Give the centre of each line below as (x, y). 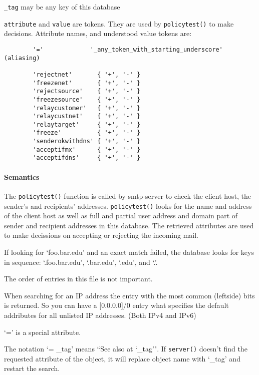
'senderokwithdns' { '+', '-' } (87, 141)
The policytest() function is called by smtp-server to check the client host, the (128, 196)
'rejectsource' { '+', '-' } (87, 91)
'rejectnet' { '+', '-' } (87, 74)
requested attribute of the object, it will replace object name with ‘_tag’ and (122, 358)
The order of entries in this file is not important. (78, 279)
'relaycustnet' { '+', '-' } (87, 116)
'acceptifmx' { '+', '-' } (87, 149)
